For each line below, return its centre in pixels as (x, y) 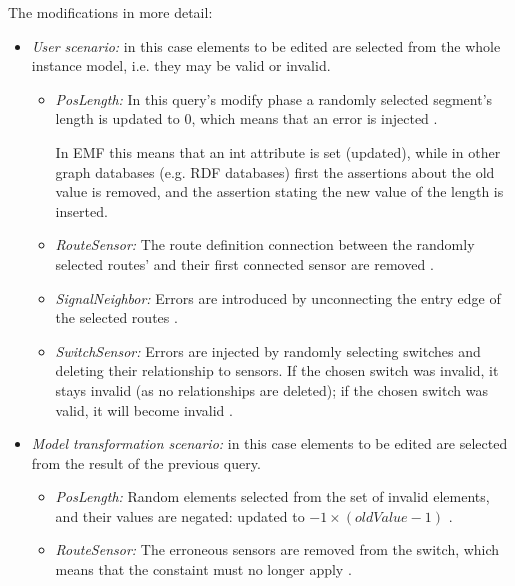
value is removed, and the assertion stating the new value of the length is (279, 191)
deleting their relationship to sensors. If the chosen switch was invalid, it (277, 370)
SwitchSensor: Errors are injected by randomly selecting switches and (268, 350)
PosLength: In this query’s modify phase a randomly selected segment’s (274, 98)
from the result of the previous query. (146, 462)
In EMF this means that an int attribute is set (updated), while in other (278, 151)
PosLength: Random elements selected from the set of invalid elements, (272, 496)
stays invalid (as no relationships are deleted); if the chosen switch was (271, 389)
